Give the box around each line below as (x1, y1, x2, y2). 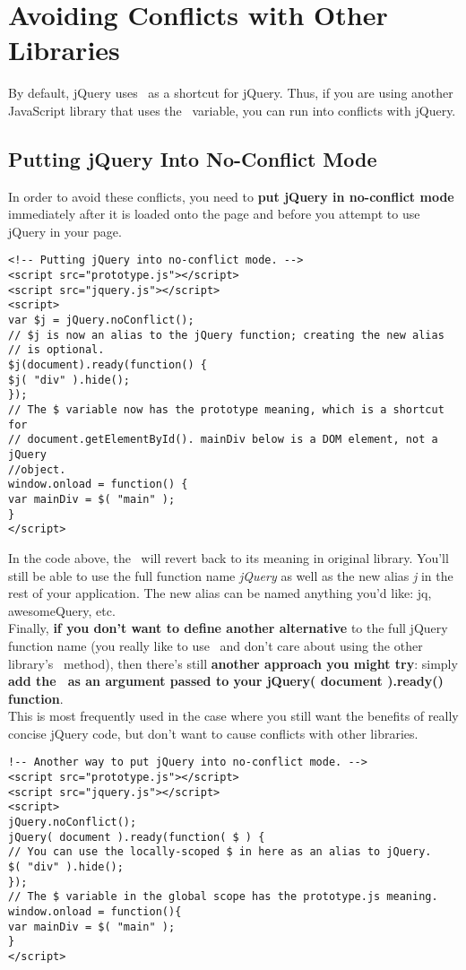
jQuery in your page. (8, 221, 122, 240)
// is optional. (8, 343, 105, 357)
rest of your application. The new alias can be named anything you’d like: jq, (8, 584, 432, 602)
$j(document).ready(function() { (8, 359, 207, 372)
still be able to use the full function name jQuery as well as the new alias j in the (8, 566, 453, 585)
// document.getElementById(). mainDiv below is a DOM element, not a (8, 433, 438, 446)
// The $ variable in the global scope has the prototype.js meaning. (8, 890, 438, 904)
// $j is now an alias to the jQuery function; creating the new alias (8, 328, 444, 342)
